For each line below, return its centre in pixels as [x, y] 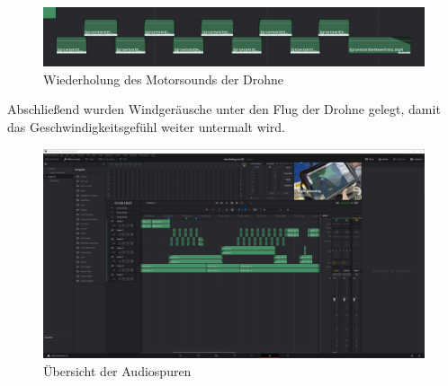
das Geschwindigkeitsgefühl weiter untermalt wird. [146, 127]
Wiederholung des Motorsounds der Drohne [164, 79]
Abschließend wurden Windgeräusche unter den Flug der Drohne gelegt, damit [224, 109]
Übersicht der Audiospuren [117, 370]
